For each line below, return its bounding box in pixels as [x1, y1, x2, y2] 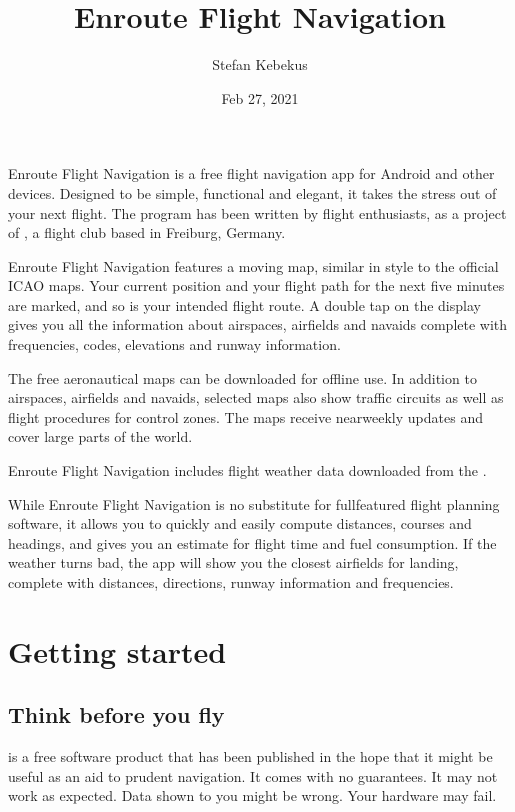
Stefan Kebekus [212, 54, 308, 75]
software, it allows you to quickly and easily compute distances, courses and [8, 513, 472, 534]
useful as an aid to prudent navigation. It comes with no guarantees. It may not [8, 765, 498, 786]
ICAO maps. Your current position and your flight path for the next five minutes [8, 275, 505, 296]
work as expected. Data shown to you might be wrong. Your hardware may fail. [8, 785, 497, 806]
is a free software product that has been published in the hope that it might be [8, 746, 493, 767]
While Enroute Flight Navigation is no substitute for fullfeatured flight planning [8, 493, 500, 514]
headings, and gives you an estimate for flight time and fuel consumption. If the [8, 532, 497, 553]
